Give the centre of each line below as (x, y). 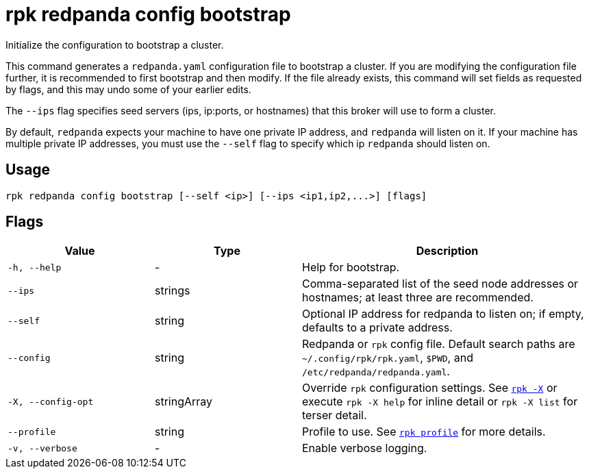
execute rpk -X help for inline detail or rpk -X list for (440, 402)
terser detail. (335, 415)
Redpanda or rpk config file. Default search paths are (439, 344)
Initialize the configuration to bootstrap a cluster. (115, 45)
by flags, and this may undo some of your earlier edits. (128, 89)
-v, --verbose (42, 448)
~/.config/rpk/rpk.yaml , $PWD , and (388, 358)
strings (173, 291)
